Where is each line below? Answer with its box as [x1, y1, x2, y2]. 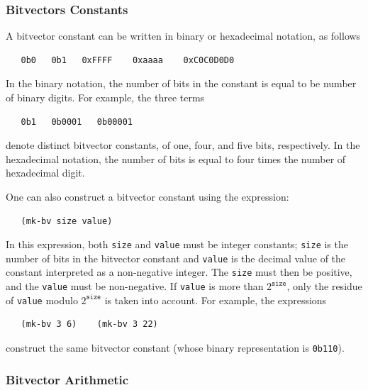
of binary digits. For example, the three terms [6, 90, 205, 104]
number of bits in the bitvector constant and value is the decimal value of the [6, 250, 346, 265]
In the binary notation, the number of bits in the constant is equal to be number [6, 76, 357, 91]
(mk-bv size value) [21, 216, 113, 226]
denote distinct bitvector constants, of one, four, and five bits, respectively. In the [6, 138, 360, 152]
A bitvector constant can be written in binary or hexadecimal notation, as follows [6, 28, 361, 43]
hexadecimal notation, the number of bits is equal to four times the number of [6, 151, 346, 166]
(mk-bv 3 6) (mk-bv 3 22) [21, 319, 158, 330]
